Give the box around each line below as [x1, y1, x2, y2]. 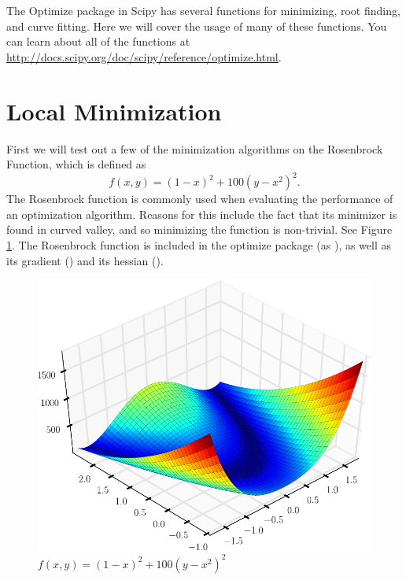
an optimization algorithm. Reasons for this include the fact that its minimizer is [6, 205, 397, 222]
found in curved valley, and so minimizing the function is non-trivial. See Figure [6, 221, 393, 238]
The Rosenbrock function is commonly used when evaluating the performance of [6, 190, 393, 207]
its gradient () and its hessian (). [6, 252, 164, 268]
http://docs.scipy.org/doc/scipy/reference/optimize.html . [6, 48, 282, 65]
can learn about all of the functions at [6, 33, 190, 50]
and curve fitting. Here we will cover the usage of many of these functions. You [6, 17, 387, 34]
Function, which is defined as [6, 156, 146, 172]
